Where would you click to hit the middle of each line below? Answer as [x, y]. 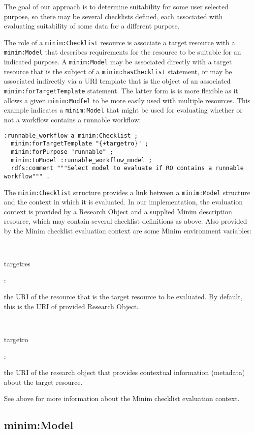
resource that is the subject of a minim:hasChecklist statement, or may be [118, 71]
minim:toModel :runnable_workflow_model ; [81, 160]
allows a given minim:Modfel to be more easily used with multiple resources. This [127, 100]
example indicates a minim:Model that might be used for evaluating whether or [123, 110]
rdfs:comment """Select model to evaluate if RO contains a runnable [127, 168]
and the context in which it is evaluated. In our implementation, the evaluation [124, 202]
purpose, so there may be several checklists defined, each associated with [113, 16]
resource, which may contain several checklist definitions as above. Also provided [126, 221]
